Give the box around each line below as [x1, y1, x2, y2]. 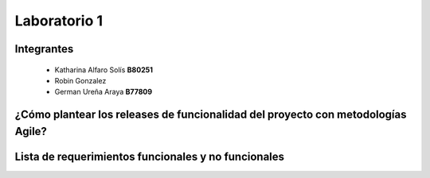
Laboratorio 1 [14, 12, 104, 29]
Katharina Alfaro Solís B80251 [54, 64, 153, 75]
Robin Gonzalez [54, 75, 107, 85]
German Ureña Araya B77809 [54, 87, 153, 97]
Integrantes [14, 42, 74, 56]
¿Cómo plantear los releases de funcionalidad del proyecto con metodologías [14, 108, 407, 122]
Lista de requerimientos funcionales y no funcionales [14, 149, 285, 163]
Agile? [14, 124, 48, 138]
